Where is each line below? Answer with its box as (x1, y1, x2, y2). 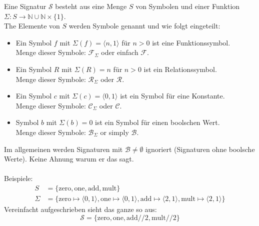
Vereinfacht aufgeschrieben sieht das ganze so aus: (4, 203, 157, 214)
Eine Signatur (4, 1, 46, 11)
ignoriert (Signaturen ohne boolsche (145, 143, 255, 154)
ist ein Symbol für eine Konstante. (120, 90, 225, 101)
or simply (100, 126, 129, 137)
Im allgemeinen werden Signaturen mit (4, 143, 123, 154)
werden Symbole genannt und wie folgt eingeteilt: (68, 20, 220, 31)
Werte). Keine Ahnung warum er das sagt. (4, 153, 134, 164)
